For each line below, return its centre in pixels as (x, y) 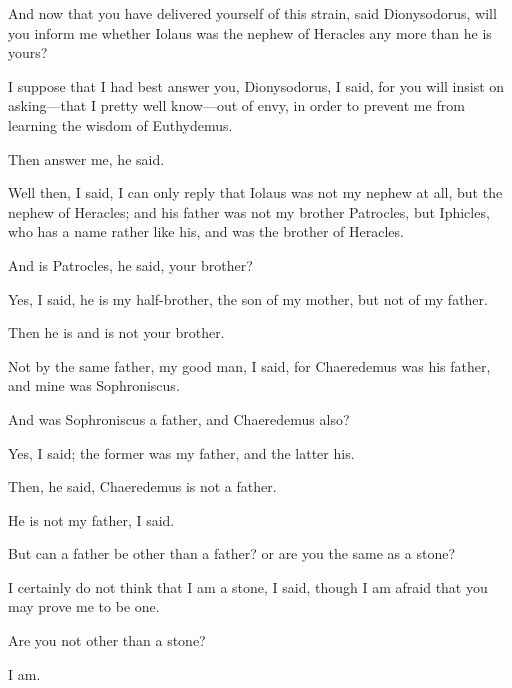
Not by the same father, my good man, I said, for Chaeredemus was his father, (249, 365)
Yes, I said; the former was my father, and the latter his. (181, 452)
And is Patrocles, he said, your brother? (130, 264)
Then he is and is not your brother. (116, 332)
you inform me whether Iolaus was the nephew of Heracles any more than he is (250, 32)
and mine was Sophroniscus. (94, 385)
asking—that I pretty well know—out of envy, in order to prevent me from (236, 105)
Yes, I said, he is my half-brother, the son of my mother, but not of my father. (248, 298)
